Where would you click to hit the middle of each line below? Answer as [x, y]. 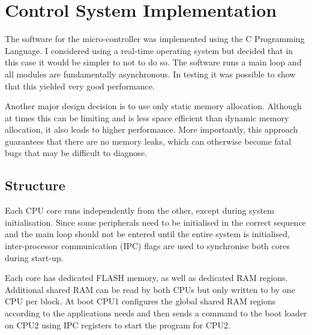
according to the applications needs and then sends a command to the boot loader [156, 313]
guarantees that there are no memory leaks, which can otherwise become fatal [148, 141]
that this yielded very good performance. [80, 86]
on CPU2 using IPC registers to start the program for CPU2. [118, 324]
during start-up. [34, 257]
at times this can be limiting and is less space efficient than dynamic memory [147, 117]
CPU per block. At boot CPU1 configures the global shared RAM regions [140, 301]
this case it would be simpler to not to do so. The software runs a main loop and [153, 62]
